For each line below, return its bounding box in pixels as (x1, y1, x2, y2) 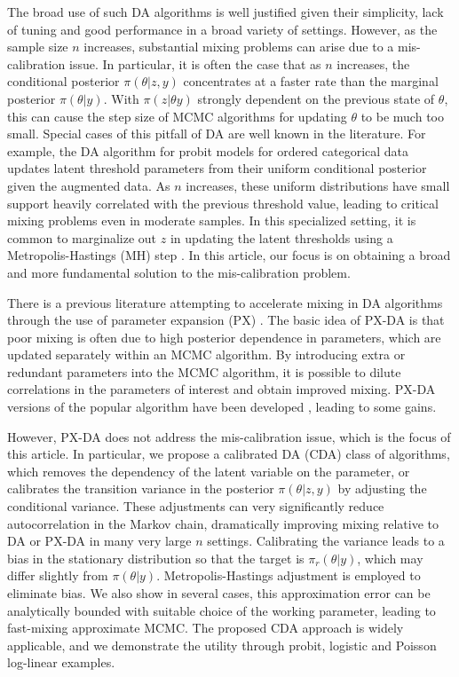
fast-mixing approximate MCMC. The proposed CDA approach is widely (7, 618, 404, 637)
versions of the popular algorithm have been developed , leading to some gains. (7, 398, 437, 416)
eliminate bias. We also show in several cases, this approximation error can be (7, 584, 431, 602)
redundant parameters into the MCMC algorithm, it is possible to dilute (7, 362, 401, 381)
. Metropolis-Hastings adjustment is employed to (156, 566, 421, 585)
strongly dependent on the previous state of (197, 89, 435, 107)
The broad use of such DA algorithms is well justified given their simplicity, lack (7, 3, 444, 20)
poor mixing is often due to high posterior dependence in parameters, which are (7, 327, 441, 346)
